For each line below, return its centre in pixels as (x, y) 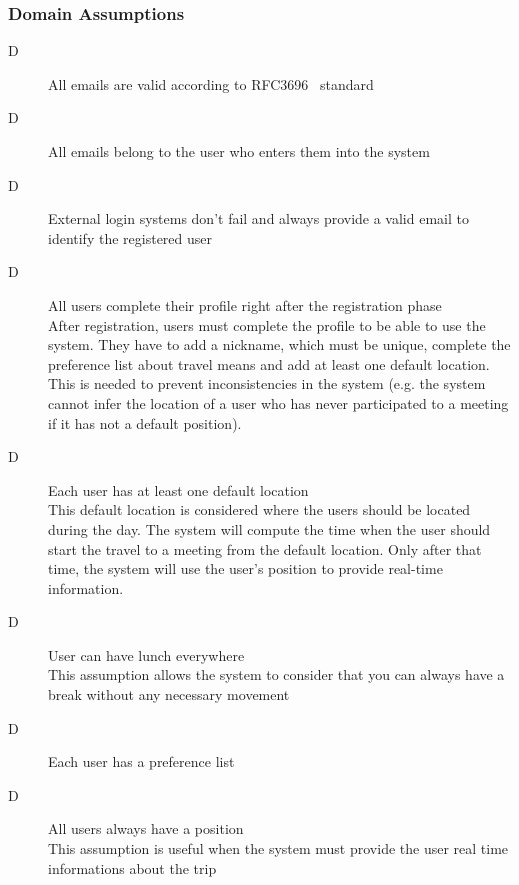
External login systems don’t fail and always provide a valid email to (258, 218)
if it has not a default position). (145, 422)
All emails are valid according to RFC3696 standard (211, 83)
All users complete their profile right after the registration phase (245, 304)
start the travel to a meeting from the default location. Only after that (265, 548)
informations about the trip (132, 867)
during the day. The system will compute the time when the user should (269, 528)
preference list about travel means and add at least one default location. (269, 363)
